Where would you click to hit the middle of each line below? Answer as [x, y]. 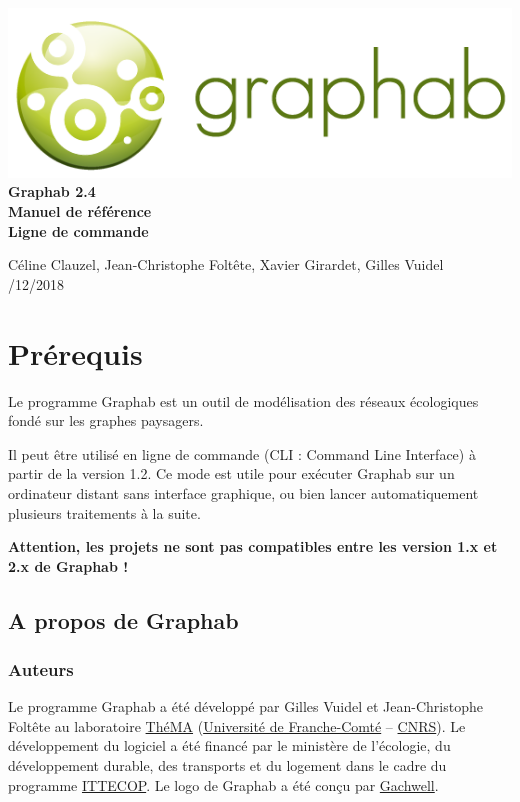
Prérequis [75, 352]
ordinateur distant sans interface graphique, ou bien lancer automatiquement [243, 492]
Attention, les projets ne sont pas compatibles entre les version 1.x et [253, 546]
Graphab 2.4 [52, 191]
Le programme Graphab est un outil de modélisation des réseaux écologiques [243, 400]
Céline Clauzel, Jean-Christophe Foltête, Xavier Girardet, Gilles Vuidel [226, 264]
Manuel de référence [80, 211]
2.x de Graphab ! [68, 565]
